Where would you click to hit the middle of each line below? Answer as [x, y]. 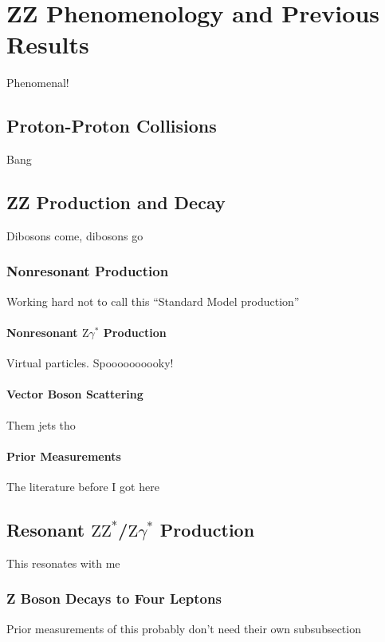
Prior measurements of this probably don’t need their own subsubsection [184, 628]
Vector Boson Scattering [75, 394]
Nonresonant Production [88, 271]
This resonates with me [63, 563]
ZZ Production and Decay [116, 202]
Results [48, 44]
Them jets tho [41, 424]
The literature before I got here [83, 486]
